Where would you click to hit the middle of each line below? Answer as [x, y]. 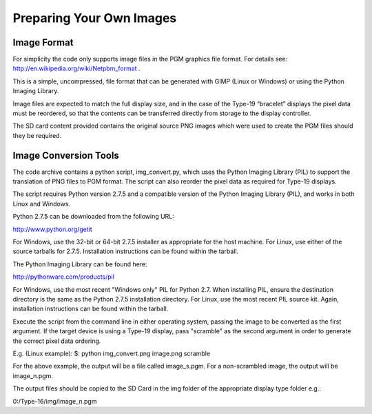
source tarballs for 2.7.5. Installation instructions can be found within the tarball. [126, 251]
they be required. [37, 135]
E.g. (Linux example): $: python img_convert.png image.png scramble [111, 353]
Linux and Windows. [42, 204]
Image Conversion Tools [66, 155]
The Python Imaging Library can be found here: [80, 264]
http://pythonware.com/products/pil [64, 277]
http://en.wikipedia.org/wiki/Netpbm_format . [76, 68]
